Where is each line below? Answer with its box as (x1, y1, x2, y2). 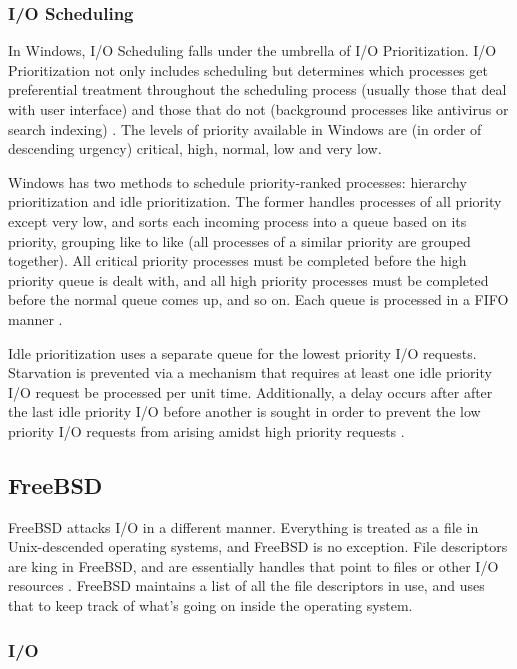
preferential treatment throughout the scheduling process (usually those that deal (8, 79, 507, 100)
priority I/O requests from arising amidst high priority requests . (8, 420, 405, 441)
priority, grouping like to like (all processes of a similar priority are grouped (8, 230, 471, 251)
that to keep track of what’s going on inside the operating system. (8, 595, 413, 616)
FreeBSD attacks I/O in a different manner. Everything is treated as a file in (8, 516, 479, 537)
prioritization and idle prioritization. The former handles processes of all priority (8, 191, 502, 212)
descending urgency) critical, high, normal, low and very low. (8, 138, 382, 159)
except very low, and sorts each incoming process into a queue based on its (8, 210, 467, 231)
